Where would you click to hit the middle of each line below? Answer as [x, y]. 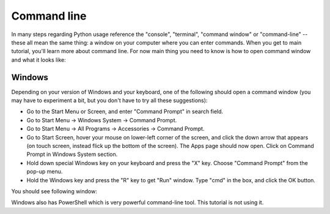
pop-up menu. [45, 172]
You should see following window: [54, 191]
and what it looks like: [39, 60]
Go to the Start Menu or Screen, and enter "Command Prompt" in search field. [125, 112]
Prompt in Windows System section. [72, 154]
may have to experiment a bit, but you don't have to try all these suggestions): [109, 100]
